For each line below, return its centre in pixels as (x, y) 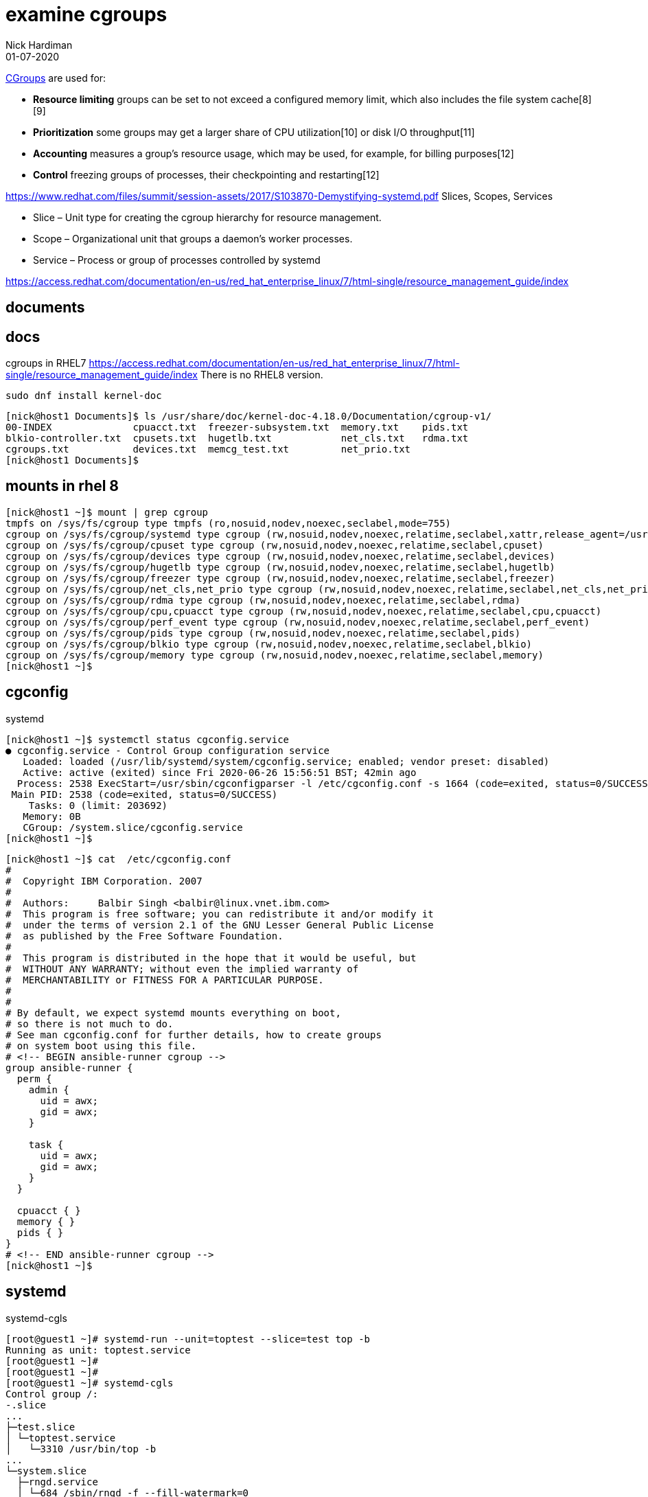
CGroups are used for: (56, 78)
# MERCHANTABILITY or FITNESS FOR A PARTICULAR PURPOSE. (165, 980)
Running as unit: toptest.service (98, 1350)
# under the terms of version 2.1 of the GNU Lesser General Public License (220, 925)
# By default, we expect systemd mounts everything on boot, (173, 1013)
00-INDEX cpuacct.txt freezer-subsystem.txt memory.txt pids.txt (237, 427)
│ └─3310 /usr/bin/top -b (81, 1449)
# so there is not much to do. (90, 1024)
